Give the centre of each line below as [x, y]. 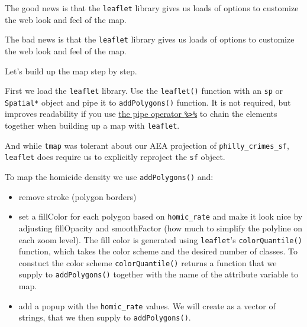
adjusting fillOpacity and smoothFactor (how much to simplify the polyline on [161, 228]
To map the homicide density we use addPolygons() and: [109, 177]
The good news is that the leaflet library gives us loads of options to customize [152, 8]
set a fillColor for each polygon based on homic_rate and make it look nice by [161, 216]
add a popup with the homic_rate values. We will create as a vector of [147, 305]
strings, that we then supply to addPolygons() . [105, 317]
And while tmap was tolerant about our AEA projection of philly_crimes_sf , [147, 145]
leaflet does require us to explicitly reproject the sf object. [115, 157]
